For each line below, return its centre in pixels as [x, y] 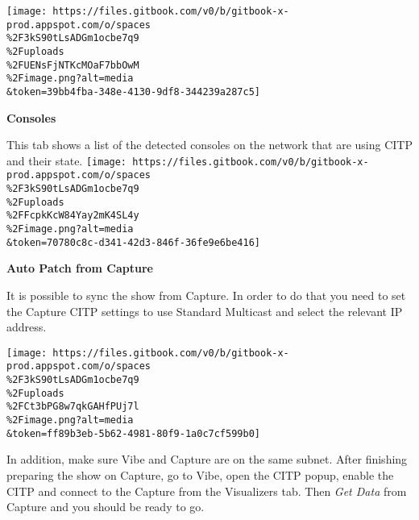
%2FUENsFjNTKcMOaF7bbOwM [73, 65]
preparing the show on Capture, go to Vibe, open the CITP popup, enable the [200, 474]
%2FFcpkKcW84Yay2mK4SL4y [73, 216]
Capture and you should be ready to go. [106, 507]
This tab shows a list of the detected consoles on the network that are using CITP [209, 145]
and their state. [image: [67, 160]
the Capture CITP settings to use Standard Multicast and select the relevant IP [205, 311]
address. [27, 327]
